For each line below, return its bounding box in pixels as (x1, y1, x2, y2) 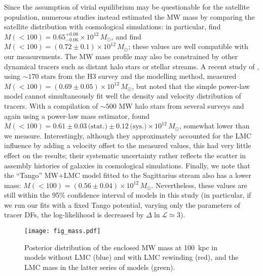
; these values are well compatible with (128, 41, 248, 52)
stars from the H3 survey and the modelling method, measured (41, 71, 237, 81)
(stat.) (88, 123, 107, 130)
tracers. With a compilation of (4, 100, 98, 111)
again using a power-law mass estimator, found (4, 110, 149, 121)
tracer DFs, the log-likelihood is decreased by (4, 209, 144, 220)
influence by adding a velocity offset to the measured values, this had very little (4, 140, 251, 151)
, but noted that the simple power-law (132, 80, 250, 91)
